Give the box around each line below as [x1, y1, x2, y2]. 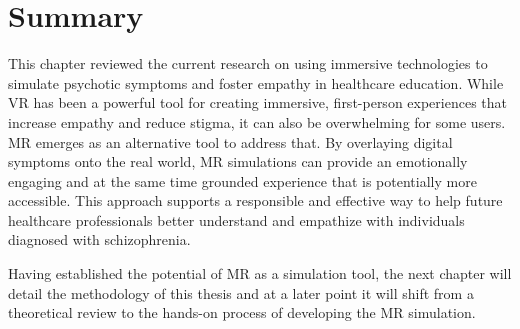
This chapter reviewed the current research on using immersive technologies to [8, 53, 488, 74]
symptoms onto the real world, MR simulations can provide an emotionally [8, 151, 468, 172]
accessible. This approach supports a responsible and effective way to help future [8, 190, 503, 211]
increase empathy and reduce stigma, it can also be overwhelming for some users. [8, 111, 506, 132]
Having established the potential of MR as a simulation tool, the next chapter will [8, 263, 512, 284]
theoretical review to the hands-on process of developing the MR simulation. [8, 302, 476, 323]
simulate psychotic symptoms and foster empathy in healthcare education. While [8, 72, 504, 93]
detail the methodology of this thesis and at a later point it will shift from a [8, 282, 474, 303]
